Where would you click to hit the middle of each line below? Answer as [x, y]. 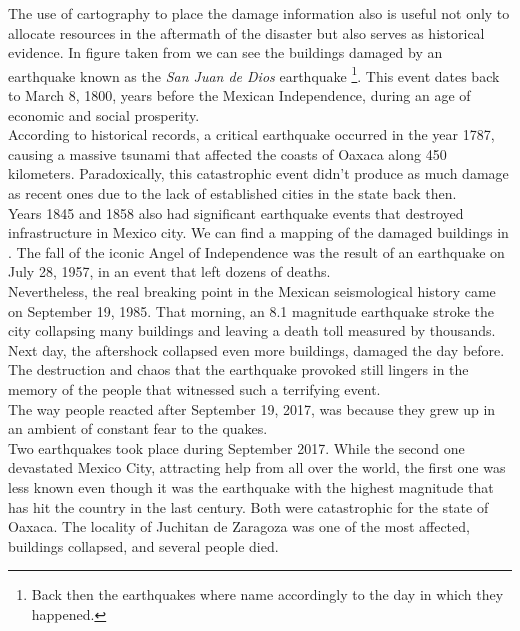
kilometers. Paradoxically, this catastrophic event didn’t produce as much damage [258, 173]
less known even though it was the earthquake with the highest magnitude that [251, 486]
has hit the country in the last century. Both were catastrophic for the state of [248, 506]
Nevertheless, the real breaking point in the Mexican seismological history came [252, 290]
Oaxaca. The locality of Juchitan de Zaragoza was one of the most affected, [239, 526]
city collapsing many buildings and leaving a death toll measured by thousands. [252, 330]
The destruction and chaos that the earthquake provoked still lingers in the [238, 369]
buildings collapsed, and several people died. [143, 545]
